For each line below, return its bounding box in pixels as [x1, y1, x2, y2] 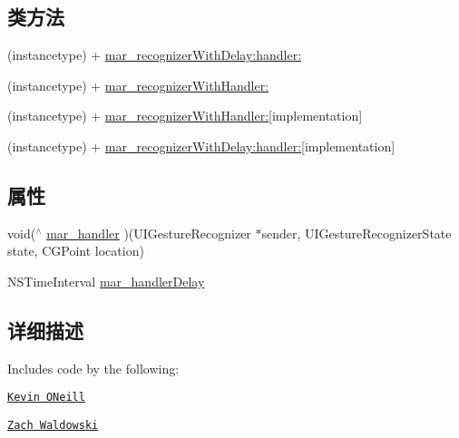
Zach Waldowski [7, 419, 99, 433]
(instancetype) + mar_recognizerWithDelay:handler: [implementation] [7, 136, 396, 155]
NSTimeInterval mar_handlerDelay [7, 271, 205, 290]
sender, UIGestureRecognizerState [261, 223, 452, 242]
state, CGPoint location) [7, 241, 144, 260]
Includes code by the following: [7, 358, 180, 377]
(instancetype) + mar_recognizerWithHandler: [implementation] [7, 106, 363, 125]
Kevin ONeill [7, 391, 85, 404]
